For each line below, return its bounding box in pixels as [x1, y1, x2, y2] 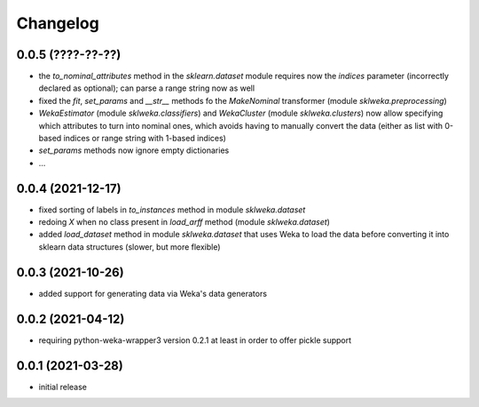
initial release [38, 381, 88, 392]
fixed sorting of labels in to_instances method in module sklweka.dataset [38, 204, 306, 215]
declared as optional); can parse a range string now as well [38, 83, 255, 93]
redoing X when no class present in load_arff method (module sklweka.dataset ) [38, 217, 330, 227]
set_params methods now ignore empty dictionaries [38, 145, 230, 156]
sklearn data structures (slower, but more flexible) [38, 241, 221, 252]
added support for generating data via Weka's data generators [38, 288, 268, 299]
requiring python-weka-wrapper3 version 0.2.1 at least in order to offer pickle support [38, 334, 352, 346]
